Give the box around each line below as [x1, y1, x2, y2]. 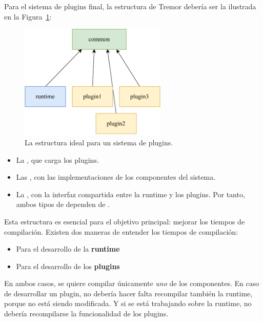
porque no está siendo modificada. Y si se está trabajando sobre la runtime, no [4, 298, 252, 309]
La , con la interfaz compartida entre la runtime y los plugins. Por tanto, [16, 188, 245, 199]
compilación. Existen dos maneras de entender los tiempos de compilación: [4, 226, 238, 237]
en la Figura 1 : [4, 11, 52, 22]
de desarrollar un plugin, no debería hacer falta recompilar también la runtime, [4, 288, 253, 298]
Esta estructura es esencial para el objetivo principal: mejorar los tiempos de [4, 216, 245, 226]
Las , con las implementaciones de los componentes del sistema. [16, 172, 216, 182]
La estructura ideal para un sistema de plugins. [25, 137, 173, 147]
